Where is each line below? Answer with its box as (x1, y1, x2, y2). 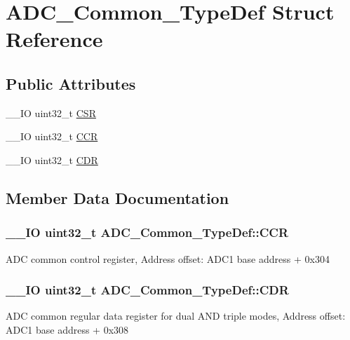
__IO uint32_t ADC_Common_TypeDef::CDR (6, 281, 289, 299)
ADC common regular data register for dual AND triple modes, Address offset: (6, 308, 346, 323)
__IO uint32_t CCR (6, 129, 98, 144)
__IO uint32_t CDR (6, 152, 98, 167)
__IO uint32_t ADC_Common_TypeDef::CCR (6, 224, 288, 241)
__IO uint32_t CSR (6, 105, 96, 120)
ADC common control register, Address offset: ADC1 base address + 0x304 (6, 251, 330, 266)
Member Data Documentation (6, 186, 229, 208)
